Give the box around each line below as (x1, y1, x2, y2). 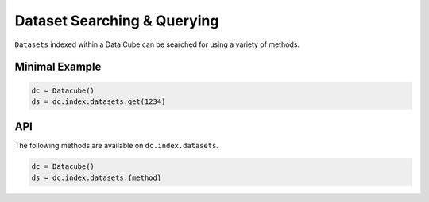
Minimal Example (14, 60, 102, 74)
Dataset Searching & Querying (14, 12, 219, 29)
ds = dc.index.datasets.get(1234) (31, 97, 166, 106)
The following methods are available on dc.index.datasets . (14, 141, 218, 151)
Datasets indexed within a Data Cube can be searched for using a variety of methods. (14, 40, 300, 49)
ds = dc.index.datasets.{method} (31, 173, 162, 182)
